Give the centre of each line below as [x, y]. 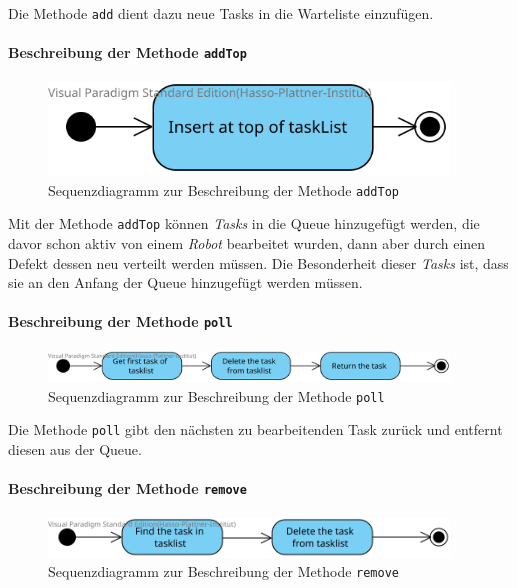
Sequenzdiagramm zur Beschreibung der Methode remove [223, 571]
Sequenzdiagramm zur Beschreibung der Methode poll [216, 395]
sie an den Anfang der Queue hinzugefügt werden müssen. [185, 282]
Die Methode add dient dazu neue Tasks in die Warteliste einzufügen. [221, 13]
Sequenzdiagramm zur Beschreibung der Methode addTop [223, 189]
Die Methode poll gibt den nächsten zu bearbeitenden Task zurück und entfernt [255, 429]
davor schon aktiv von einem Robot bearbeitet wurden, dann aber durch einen [247, 243]
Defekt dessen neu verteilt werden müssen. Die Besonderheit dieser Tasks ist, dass [258, 262]
